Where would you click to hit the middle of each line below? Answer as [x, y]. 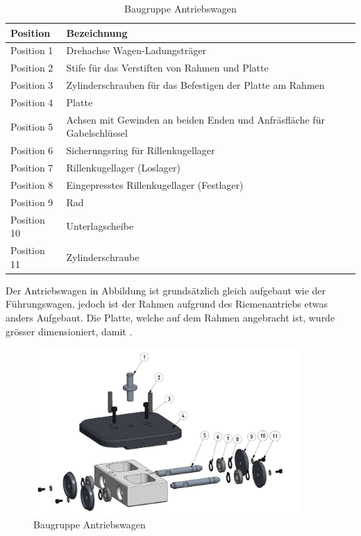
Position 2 [32, 68]
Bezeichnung [97, 32]
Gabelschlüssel [97, 133]
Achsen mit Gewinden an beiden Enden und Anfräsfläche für [195, 119]
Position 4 [32, 102]
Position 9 [32, 202]
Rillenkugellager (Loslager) [123, 168]
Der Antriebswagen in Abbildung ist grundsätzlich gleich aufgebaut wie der [166, 290]
